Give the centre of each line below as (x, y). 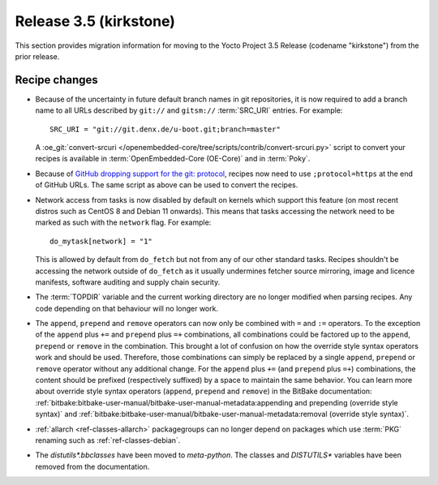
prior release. (37, 56)
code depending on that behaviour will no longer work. (127, 308)
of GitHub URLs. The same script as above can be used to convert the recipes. (167, 185)
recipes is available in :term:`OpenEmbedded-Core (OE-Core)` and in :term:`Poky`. (173, 159)
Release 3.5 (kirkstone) (95, 21)
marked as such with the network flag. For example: (123, 222)
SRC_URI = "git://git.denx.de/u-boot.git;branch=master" (165, 129)
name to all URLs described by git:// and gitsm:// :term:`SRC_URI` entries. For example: (189, 110)
